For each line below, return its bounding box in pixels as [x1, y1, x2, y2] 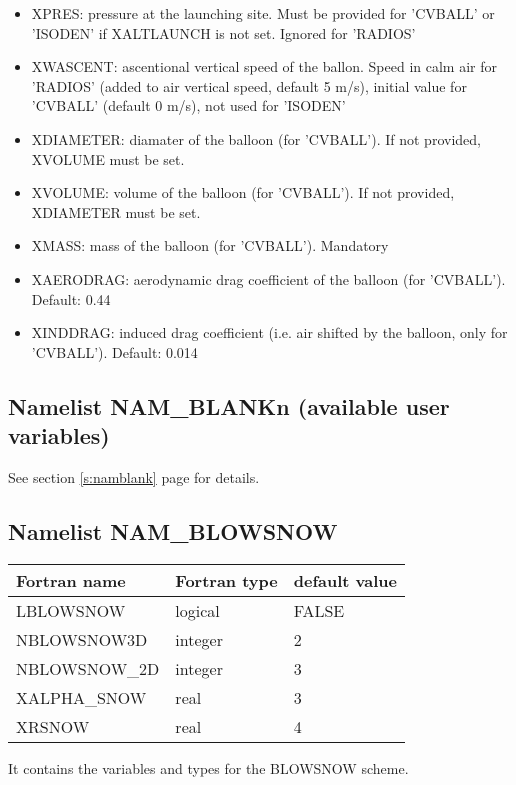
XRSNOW [16, 714, 90, 738]
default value [293, 568, 397, 592]
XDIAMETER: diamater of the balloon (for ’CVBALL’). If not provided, [31, 128, 481, 149]
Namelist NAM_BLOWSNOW [8, 515, 338, 546]
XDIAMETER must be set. [31, 201, 201, 222]
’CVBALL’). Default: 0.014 [31, 341, 198, 362]
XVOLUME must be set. [31, 148, 185, 169]
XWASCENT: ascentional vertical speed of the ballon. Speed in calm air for [31, 56, 498, 77]
